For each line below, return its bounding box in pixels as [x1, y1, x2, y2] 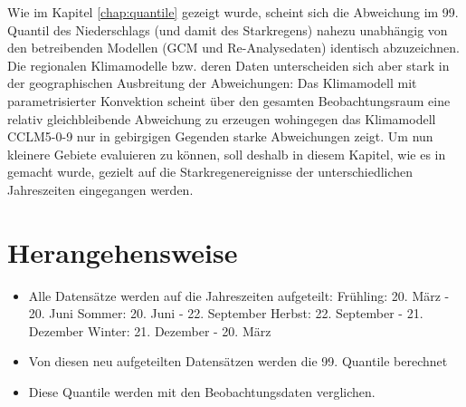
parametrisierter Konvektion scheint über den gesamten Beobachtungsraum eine [7, 91, 451, 110]
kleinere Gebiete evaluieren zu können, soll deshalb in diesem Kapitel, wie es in [7, 144, 446, 163]
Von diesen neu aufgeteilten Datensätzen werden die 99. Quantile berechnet [28, 352, 448, 371]
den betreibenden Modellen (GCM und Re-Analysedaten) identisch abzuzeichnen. [7, 38, 460, 57]
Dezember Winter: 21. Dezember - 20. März [28, 321, 271, 340]
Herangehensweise [7, 233, 238, 270]
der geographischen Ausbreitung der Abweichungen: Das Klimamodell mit [7, 73, 417, 92]
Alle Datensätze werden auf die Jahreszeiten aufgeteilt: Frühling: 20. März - [28, 286, 450, 305]
